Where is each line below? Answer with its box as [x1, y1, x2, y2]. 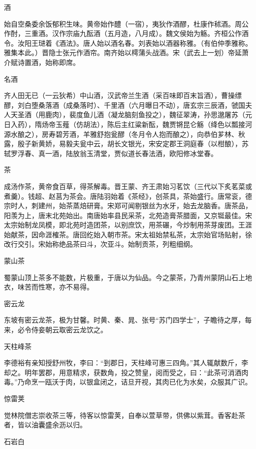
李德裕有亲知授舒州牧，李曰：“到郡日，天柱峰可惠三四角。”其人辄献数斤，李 [4, 357, 249, 368]
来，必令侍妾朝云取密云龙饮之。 [4, 324, 107, 335]
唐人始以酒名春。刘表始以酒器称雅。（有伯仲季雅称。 [83, 37, 252, 48]
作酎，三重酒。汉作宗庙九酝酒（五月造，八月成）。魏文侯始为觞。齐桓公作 [4, 28, 242, 38]
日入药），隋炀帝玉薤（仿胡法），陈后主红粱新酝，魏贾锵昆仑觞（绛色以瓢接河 [4, 119, 252, 129]
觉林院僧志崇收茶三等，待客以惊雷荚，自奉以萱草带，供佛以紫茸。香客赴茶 [4, 410, 245, 420]
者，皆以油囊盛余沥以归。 [4, 419, 87, 430]
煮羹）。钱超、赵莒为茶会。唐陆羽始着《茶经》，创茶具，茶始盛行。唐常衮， [4, 191, 245, 201]
